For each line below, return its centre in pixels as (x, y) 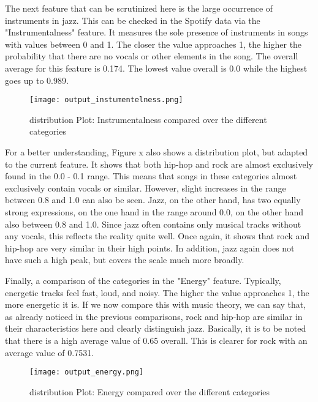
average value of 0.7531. (50, 352)
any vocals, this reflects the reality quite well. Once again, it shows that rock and (157, 236)
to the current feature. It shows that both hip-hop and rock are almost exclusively (159, 164)
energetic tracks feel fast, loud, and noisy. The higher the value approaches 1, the (157, 292)
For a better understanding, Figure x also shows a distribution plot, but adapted (157, 152)
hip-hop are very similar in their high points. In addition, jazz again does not (150, 248)
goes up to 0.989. (37, 80)
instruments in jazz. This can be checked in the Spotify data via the (133, 20)
